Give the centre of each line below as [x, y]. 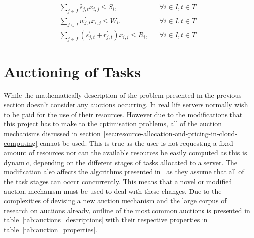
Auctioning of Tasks [73, 71]
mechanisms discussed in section [52, 133]
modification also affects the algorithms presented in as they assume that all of [124, 172]
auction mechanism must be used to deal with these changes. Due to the [113, 191]
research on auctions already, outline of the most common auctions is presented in [127, 210]
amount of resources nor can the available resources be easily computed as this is [126, 153]
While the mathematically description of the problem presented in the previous [123, 95]
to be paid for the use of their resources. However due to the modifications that [123, 114]
